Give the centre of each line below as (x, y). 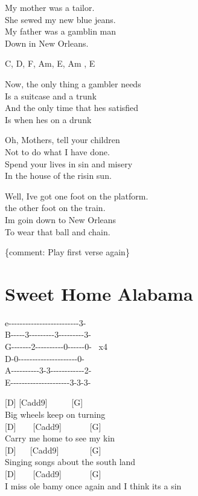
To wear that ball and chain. (58, 231)
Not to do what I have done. (57, 151)
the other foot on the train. (55, 208)
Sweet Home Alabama (99, 293)
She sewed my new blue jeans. (60, 19)
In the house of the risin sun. (58, 176)
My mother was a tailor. (50, 7)
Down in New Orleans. (47, 43)
